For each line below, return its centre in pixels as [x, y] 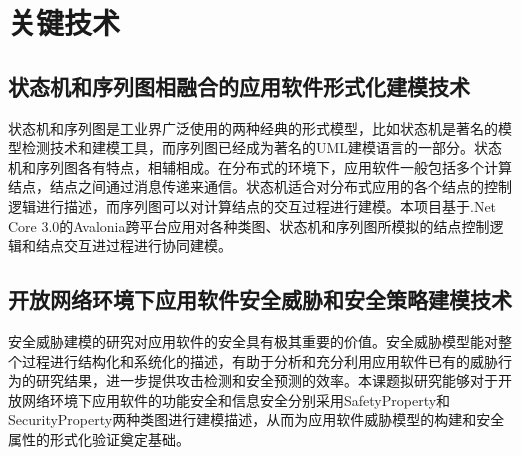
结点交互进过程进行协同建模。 [133, 245]
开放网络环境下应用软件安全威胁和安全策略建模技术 [260, 299]
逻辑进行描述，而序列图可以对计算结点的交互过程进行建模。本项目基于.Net [252, 205]
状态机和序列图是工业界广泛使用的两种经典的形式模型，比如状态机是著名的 [253, 127]
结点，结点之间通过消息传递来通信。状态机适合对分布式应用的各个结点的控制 [260, 186]
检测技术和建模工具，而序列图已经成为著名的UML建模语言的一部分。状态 [262, 147]
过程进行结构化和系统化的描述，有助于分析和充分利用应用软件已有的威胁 [259, 360]
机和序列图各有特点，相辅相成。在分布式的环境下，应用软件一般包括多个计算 [260, 166]
